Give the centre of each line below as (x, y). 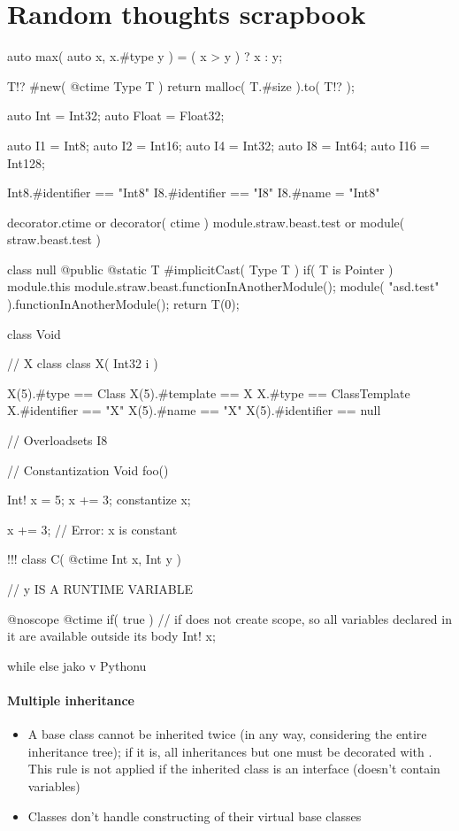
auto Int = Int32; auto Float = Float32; (116, 115)
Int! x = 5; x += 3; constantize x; (99, 500)
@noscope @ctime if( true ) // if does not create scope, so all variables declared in (229, 618)
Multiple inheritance (71, 700)
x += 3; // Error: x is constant (92, 529)
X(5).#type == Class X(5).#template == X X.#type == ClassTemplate (209, 392)
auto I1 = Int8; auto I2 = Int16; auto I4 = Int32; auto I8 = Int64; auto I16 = (218, 145)
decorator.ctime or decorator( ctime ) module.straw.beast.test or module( (206, 222)
